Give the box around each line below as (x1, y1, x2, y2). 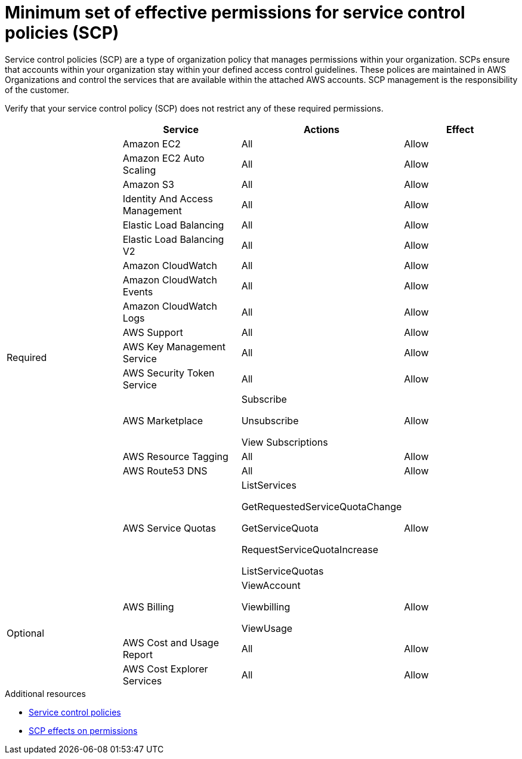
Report (122, 648, 153, 661)
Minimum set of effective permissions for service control (5, 2, 465, 23)
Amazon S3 (122, 178, 174, 190)
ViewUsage (241, 622, 293, 634)
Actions (304, 123, 339, 135)
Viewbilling (241, 600, 291, 613)
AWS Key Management (122, 340, 226, 353)
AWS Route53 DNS (122, 464, 208, 477)
